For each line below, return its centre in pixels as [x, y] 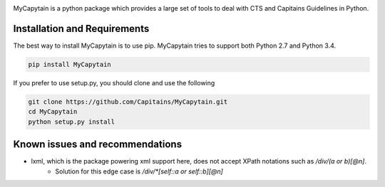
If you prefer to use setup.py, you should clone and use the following [114, 82]
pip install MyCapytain [70, 64]
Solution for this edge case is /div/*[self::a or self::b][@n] [139, 171]
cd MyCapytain [53, 112]
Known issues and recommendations [97, 145]
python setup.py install [72, 122]
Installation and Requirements [81, 28]
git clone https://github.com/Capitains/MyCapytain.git [128, 102]
